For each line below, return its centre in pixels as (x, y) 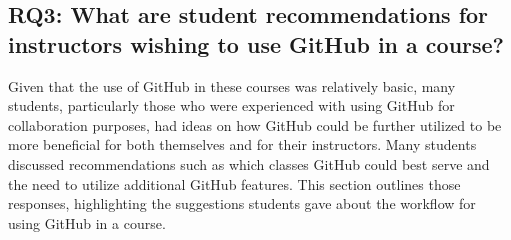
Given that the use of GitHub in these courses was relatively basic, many (232, 85)
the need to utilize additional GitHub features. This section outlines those (234, 183)
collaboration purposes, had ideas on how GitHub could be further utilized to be (255, 124)
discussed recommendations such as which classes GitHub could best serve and (249, 163)
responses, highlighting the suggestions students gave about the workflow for (242, 203)
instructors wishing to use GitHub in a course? (256, 43)
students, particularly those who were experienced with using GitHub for (231, 105)
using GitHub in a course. (87, 222)
